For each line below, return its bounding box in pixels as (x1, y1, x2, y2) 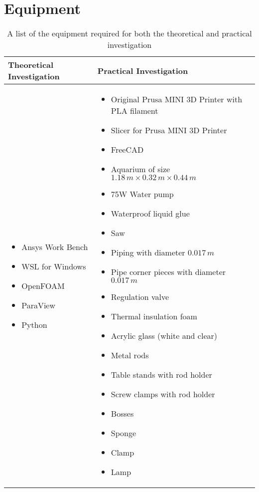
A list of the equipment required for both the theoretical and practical (7, 27, 252, 39)
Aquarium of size (111, 163, 170, 175)
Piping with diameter (111, 246, 185, 258)
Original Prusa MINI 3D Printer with (111, 93, 243, 105)
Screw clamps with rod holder (111, 388, 215, 400)
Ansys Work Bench (21, 241, 88, 252)
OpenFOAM (21, 279, 65, 291)
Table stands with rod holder (111, 369, 212, 381)
